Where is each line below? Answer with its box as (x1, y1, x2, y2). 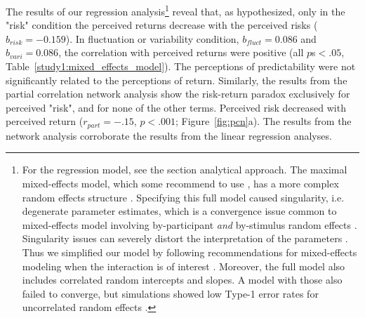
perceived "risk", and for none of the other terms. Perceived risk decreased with (6, 100, 346, 114)
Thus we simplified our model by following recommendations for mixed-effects (22, 245, 357, 260)
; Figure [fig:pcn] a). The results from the (175, 114, 352, 128)
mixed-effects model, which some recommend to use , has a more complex (22, 176, 339, 191)
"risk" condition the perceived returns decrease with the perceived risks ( (6, 18, 318, 32)
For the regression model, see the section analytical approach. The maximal (22, 162, 347, 177)
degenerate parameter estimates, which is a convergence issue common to (22, 204, 337, 218)
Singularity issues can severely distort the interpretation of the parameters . (22, 231, 348, 246)
